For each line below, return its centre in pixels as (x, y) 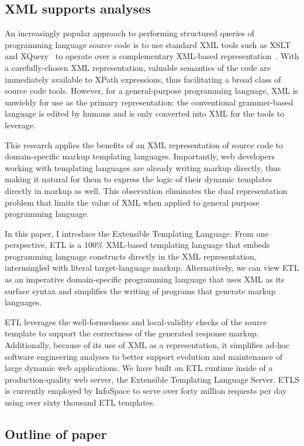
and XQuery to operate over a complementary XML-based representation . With (152, 56)
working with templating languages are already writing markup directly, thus (143, 167)
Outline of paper (56, 434)
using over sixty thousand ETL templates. (80, 402)
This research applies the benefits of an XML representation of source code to (144, 144)
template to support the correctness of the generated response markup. (132, 333)
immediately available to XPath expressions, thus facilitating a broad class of (143, 79)
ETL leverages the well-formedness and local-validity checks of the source (136, 321)
